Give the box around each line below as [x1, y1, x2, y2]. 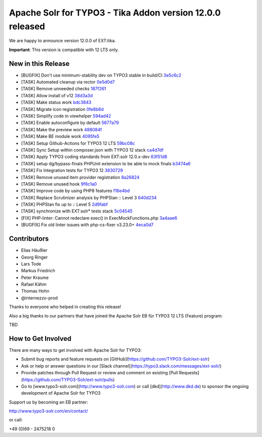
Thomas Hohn [21, 288, 49, 294]
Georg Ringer [21, 254, 48, 260]
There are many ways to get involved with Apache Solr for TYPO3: [9, 347, 142, 353]
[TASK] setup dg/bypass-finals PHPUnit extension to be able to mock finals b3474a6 [21, 160, 191, 166]
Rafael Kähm [21, 281, 47, 287]
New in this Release [9, 59, 70, 68]
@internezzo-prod [21, 295, 58, 301]
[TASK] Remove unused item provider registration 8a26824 [21, 174, 140, 180]
